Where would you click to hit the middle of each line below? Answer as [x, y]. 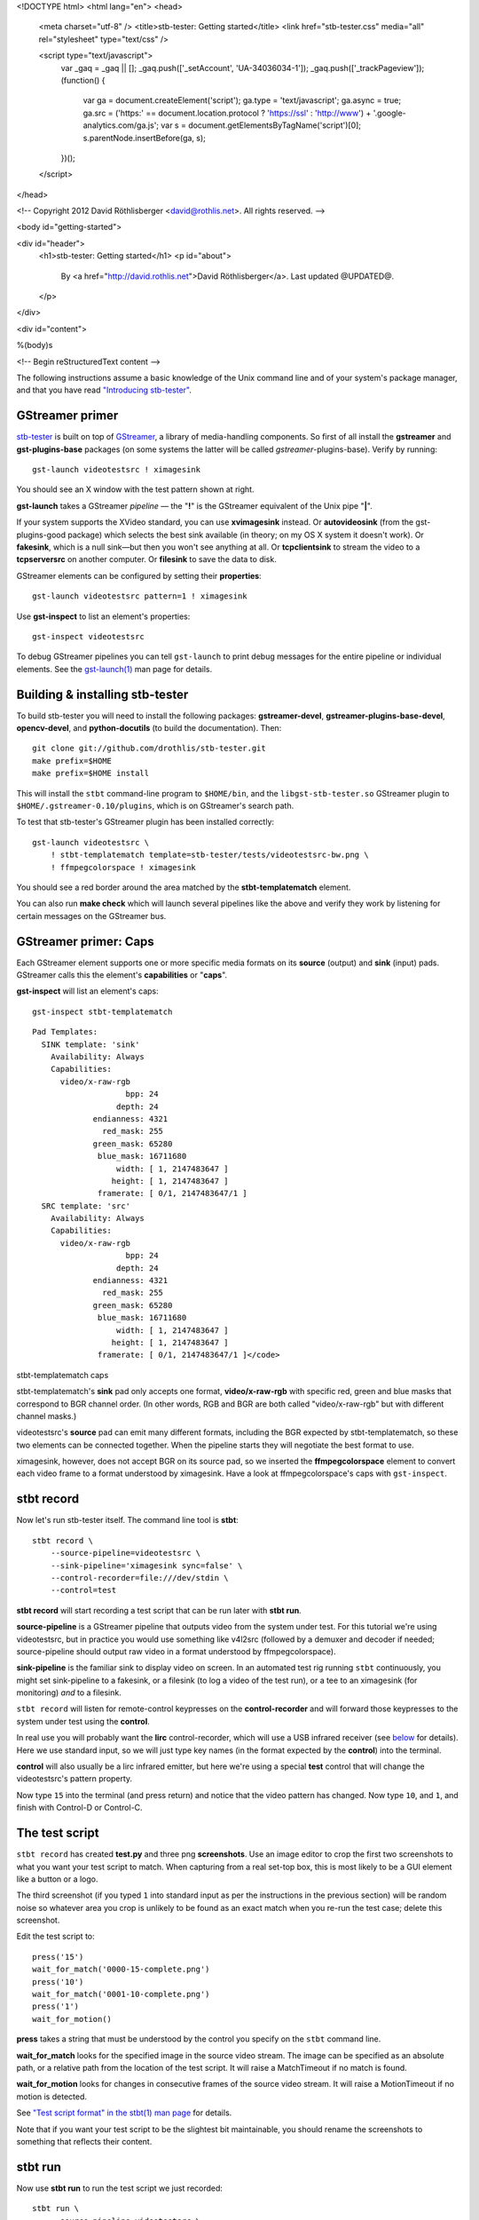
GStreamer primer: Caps [85, 941]
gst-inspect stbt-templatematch [102, 1011]
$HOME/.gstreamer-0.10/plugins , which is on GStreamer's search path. [155, 805]
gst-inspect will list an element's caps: [87, 991]
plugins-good [41, 535]
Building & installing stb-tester [102, 694]
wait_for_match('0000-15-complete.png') [121, 1970]
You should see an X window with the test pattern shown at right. [135, 489]
